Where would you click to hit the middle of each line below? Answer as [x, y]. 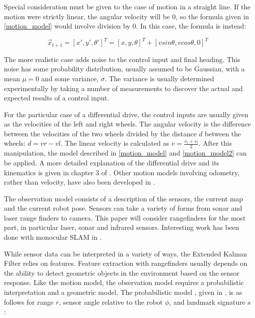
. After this [215, 143]
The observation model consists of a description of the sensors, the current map [124, 198]
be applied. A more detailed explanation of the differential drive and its [112, 162]
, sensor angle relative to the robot [111, 302]
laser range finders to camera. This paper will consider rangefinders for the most [125, 217]
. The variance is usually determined [159, 78]
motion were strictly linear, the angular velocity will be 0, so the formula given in [127, 16]
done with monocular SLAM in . [53, 237]
